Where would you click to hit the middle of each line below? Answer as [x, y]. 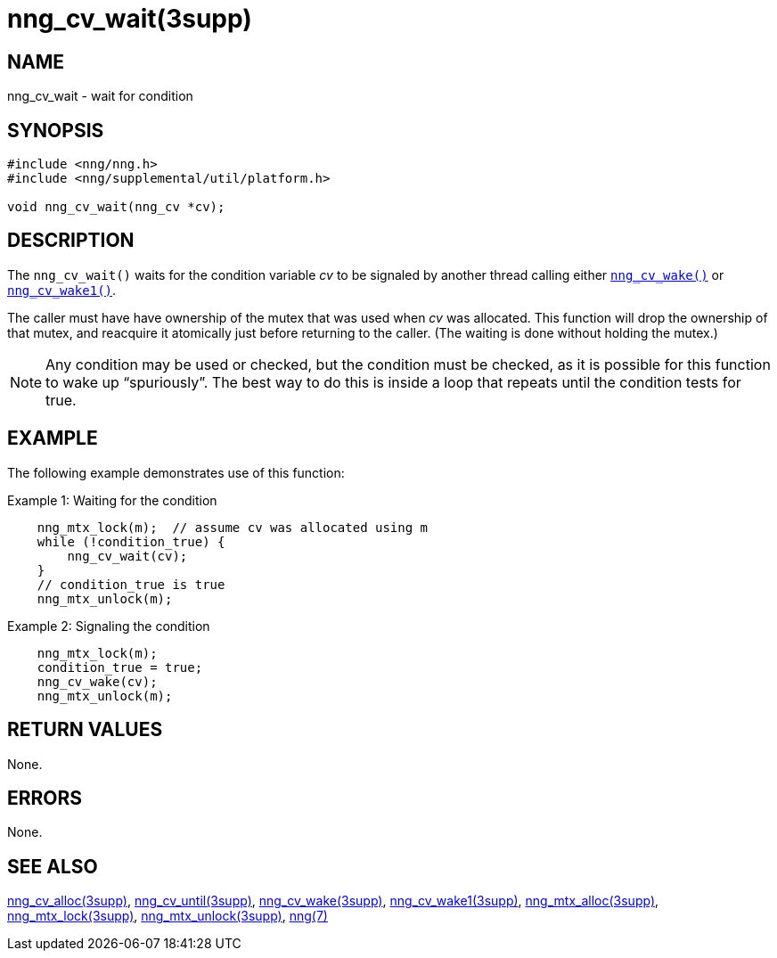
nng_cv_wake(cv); [97, 681]
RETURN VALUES [85, 730]
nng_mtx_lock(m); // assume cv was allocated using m [233, 527]
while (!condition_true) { [131, 541]
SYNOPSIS [56, 130]
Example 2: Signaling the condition [109, 626]
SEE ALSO [53, 866]
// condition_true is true [131, 584]
